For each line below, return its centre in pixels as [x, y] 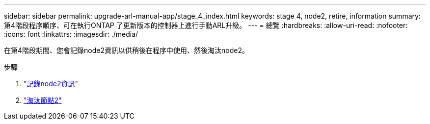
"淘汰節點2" [43, 100]
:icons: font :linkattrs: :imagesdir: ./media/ [71, 34]
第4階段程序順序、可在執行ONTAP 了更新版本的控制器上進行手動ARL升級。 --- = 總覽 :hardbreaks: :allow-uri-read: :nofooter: [206, 25]
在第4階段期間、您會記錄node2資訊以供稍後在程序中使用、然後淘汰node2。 [126, 50]
